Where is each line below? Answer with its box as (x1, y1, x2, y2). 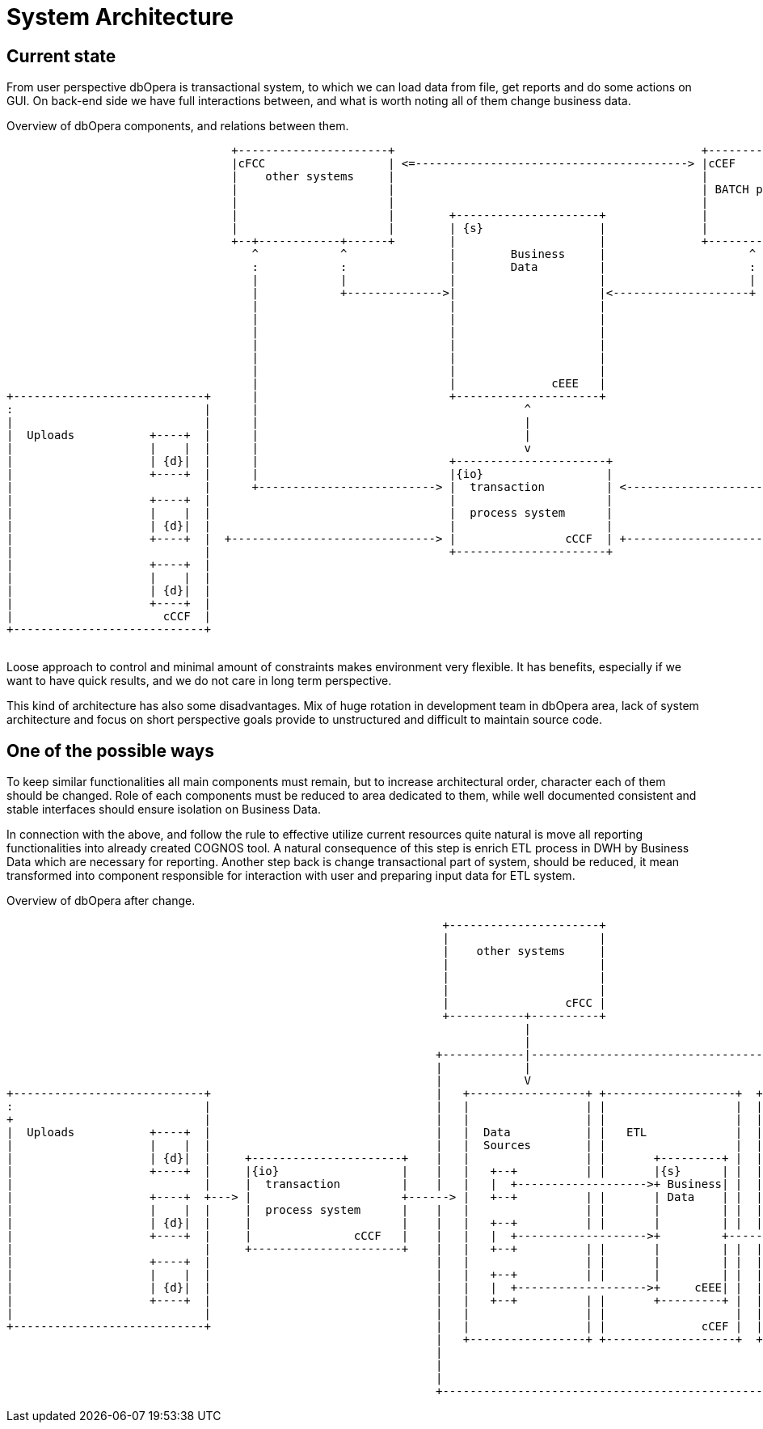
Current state (6, 45, 116, 66)
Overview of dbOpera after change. (6, 894, 196, 908)
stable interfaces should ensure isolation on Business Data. (6, 802, 321, 817)
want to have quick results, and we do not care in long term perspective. (6, 674, 392, 688)
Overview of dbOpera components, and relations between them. (6, 119, 349, 133)
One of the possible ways (6, 740, 215, 761)
